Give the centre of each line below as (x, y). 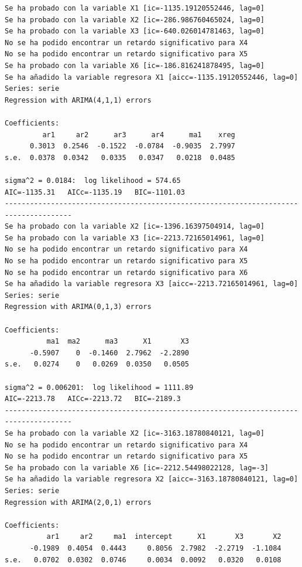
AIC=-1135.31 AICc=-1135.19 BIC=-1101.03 (95, 192)
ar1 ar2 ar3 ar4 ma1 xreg (139, 135)
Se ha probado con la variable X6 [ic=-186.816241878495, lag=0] (135, 65)
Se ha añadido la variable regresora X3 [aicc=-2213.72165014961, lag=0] (152, 284)
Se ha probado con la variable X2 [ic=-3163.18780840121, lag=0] (135, 433)
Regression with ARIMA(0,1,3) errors (78, 307)
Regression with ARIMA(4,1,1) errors (78, 100)
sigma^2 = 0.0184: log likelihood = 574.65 (93, 180)
